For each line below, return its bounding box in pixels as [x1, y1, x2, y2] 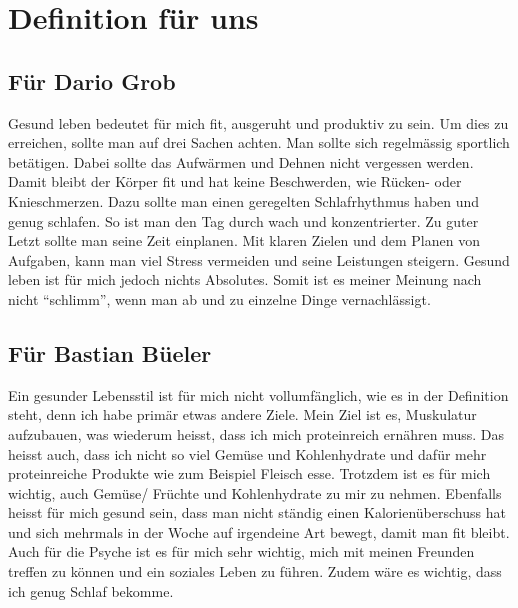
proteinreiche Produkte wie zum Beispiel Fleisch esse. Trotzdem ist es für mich [8, 463, 491, 484]
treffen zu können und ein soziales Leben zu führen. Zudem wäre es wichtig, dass [8, 561, 502, 582]
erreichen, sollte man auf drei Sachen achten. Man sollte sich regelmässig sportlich [8, 132, 510, 153]
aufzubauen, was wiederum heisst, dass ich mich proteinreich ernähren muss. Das [8, 423, 505, 444]
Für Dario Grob [8, 65, 176, 96]
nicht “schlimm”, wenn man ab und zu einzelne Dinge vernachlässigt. [8, 288, 431, 309]
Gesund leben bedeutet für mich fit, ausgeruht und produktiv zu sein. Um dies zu [8, 112, 509, 133]
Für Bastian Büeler [8, 337, 212, 368]
